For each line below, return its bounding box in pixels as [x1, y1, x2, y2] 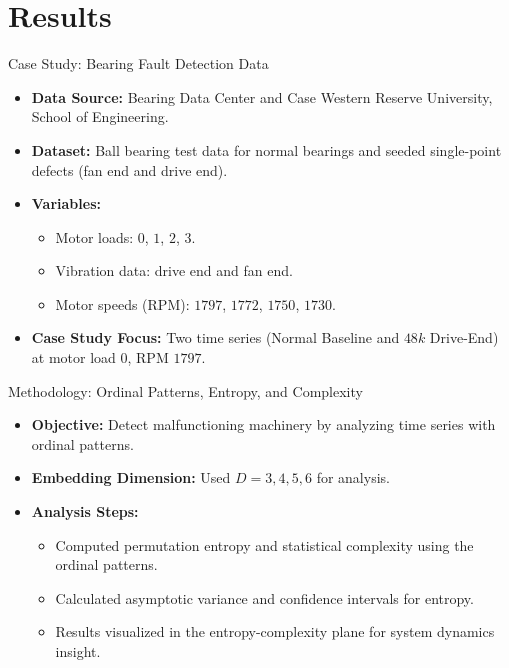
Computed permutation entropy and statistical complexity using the [55, 534, 474, 555]
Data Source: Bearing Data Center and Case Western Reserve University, [31, 86, 493, 107]
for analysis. [316, 467, 390, 488]
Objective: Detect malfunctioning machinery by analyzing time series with [31, 414, 496, 435]
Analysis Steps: [31, 501, 139, 522]
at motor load [31, 347, 116, 368]
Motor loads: [55, 226, 134, 247]
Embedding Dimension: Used [31, 467, 231, 488]
